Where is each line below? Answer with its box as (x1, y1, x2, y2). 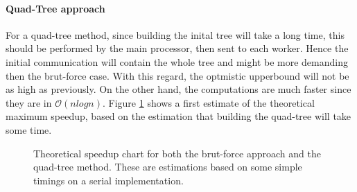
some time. (6, 122, 52, 137)
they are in (6, 95, 52, 110)
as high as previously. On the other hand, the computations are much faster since (6, 82, 351, 96)
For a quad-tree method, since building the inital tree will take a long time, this (6, 27, 345, 42)
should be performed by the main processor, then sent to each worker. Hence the (6, 41, 349, 55)
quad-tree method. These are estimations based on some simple (33, 159, 302, 174)
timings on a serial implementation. (33, 173, 184, 187)
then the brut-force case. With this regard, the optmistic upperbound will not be (6, 68, 349, 82)
